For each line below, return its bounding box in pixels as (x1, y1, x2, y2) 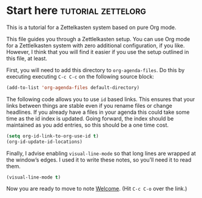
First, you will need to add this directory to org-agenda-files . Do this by (6, 66, 185, 73)
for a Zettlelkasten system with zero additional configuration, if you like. (6, 42, 185, 49)
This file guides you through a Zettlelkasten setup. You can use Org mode (6, 35, 190, 42)
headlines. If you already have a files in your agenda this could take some (6, 108, 190, 116)
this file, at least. (6, 54, 47, 62)
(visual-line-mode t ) (6, 174, 61, 180)
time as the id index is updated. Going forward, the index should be (6, 114, 174, 122)
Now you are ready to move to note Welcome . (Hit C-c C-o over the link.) (6, 185, 187, 193)
